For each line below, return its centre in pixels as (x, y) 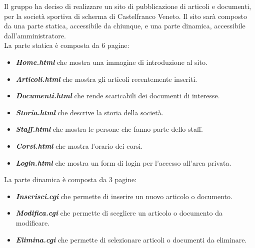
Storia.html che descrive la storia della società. (89, 112)
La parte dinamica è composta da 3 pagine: (70, 179)
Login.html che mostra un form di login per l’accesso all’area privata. (123, 162)
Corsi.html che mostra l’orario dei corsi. (79, 145)
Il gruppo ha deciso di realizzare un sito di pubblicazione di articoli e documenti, (128, 6)
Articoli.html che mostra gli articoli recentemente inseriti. (106, 79)
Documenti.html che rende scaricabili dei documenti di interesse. (118, 96)
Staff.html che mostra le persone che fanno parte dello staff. (109, 129)
